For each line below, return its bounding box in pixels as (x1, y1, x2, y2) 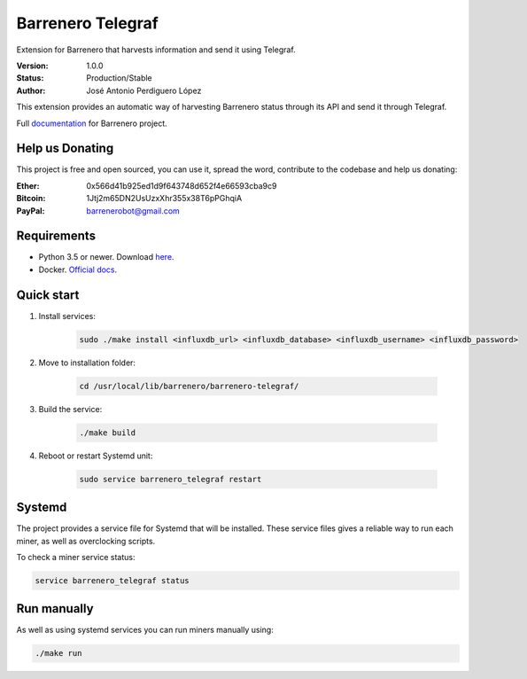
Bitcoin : (16, 193, 46, 204)
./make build (79, 427, 136, 438)
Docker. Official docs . (38, 264, 118, 275)
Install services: (38, 310, 97, 321)
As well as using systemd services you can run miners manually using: (16, 625, 274, 636)
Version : (16, 60, 49, 71)
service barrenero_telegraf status (35, 575, 190, 585)
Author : (16, 85, 46, 96)
